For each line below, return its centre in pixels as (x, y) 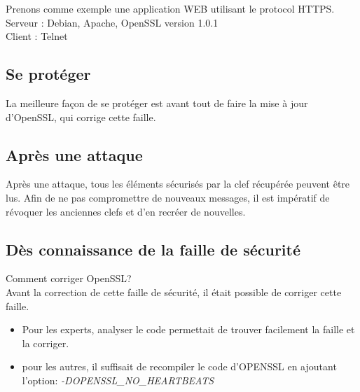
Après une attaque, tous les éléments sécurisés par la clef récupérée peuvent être (178, 184)
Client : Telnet (37, 36)
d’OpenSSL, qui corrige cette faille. (81, 117)
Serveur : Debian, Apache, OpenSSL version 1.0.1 (112, 22)
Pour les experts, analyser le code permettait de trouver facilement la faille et (188, 329)
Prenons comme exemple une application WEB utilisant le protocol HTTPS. (170, 8)
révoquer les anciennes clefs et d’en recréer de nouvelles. (126, 211)
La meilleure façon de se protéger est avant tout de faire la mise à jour (157, 103)
